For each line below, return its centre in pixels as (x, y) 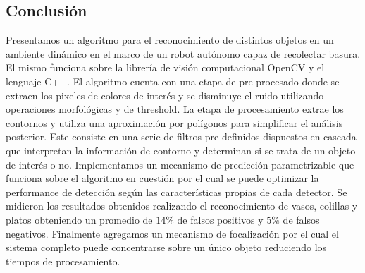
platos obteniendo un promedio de (79, 219)
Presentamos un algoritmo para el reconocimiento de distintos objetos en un (170, 40)
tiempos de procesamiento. (63, 261)
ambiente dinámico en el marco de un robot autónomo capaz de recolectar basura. (183, 53)
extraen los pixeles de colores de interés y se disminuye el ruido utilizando (165, 95)
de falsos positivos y (220, 219)
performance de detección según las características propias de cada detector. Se (177, 192)
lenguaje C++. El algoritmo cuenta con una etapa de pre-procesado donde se (173, 81)
